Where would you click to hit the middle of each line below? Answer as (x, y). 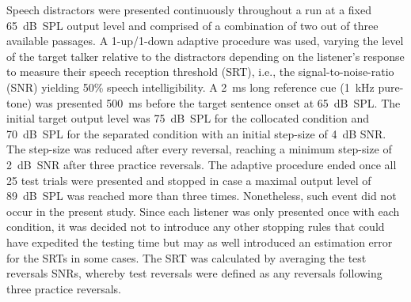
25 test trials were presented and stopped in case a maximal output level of (189, 180)
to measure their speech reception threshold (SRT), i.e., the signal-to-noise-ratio (200, 72)
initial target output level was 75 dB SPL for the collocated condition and (188, 118)
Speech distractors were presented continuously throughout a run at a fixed (189, 9)
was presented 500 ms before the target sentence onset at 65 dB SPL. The (218, 102)
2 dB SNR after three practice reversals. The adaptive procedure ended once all (202, 164)
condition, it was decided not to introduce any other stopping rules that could (196, 226)
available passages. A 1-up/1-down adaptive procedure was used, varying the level (205, 41)
